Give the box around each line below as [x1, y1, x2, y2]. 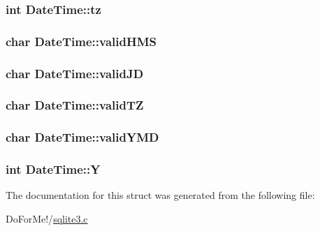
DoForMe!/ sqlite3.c [6, 211, 88, 226]
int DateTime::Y [6, 161, 101, 178]
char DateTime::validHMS [6, 32, 157, 50]
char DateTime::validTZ [6, 96, 144, 114]
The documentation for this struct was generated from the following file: [6, 188, 315, 202]
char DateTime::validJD [6, 64, 144, 82]
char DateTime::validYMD [6, 128, 159, 146]
